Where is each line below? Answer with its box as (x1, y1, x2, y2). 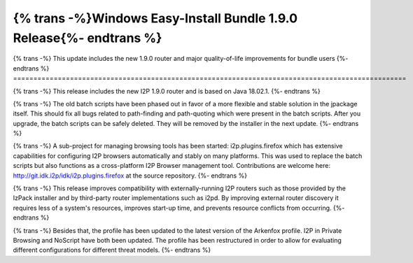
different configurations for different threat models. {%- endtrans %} (13, 246, 211, 255)
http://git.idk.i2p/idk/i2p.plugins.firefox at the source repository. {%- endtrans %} (13, 171, 248, 180)
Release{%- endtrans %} (13, 30, 162, 45)
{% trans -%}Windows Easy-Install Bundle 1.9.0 (13, 10, 297, 26)
